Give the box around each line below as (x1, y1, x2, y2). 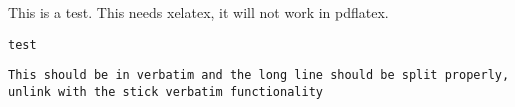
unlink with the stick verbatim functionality (8, 84, 323, 99)
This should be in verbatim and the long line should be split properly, (8, 68, 510, 83)
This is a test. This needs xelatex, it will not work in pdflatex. (8, 2, 389, 22)
